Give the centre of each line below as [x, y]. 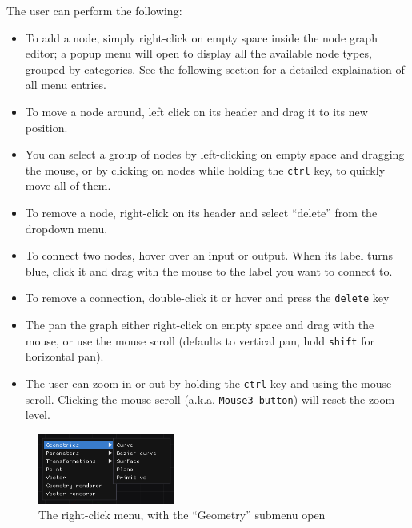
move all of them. [68, 185]
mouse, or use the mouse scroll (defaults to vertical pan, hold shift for [200, 340]
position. [46, 127]
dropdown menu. [66, 228]
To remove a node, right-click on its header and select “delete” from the [201, 212]
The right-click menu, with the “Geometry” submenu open [182, 515]
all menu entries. [66, 85]
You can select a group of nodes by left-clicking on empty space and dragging [215, 154]
